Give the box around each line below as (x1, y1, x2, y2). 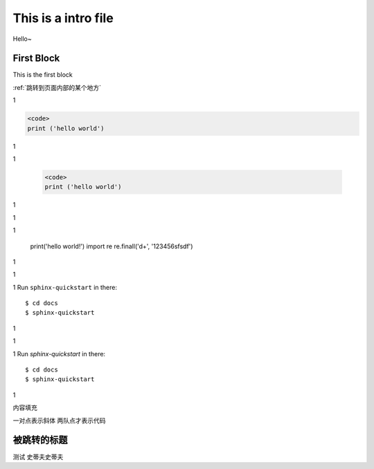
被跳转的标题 (12, 434, 68, 446)
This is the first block (12, 71, 73, 79)
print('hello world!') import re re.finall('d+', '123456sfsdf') (30, 242, 193, 250)
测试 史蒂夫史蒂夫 (12, 452, 64, 461)
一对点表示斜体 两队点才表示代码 (12, 416, 106, 425)
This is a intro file (12, 10, 114, 26)
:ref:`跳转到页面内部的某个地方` (12, 83, 102, 91)
